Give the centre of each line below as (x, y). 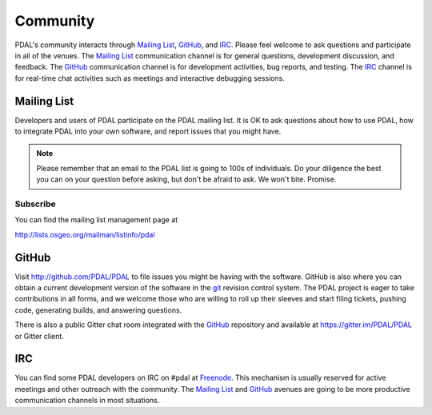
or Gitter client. (39, 336)
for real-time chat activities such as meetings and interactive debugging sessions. (150, 78)
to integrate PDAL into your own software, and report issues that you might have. (148, 131)
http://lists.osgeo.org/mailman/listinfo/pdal (85, 234)
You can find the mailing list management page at (96, 220)
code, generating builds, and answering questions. (98, 310)
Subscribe (35, 204)
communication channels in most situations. (87, 401)
